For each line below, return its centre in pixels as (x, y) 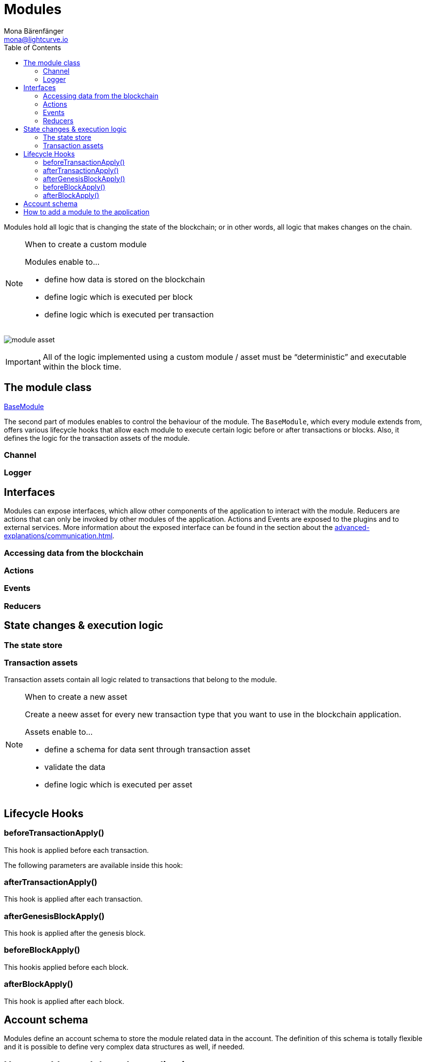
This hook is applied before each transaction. (77, 850)
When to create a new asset (76, 697)
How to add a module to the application (87, 212)
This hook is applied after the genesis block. (75, 933)
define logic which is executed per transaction (129, 314)
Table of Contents (33, 47)
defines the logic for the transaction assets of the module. (97, 438)
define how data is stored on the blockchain (125, 279)
